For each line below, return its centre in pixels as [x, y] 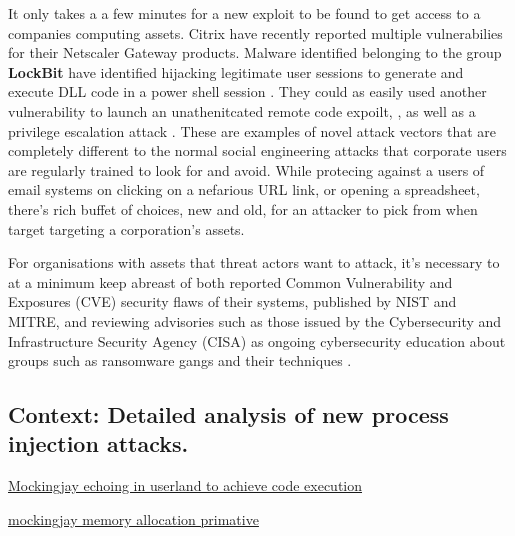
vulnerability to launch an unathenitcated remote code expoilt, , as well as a [242, 110]
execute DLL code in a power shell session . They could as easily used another [247, 91]
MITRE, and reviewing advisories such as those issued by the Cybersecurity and [255, 320]
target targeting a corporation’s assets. [126, 228]
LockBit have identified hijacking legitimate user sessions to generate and [236, 71]
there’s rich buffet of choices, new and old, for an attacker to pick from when [243, 208]
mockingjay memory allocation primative [133, 518]
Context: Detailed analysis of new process [228, 414]
